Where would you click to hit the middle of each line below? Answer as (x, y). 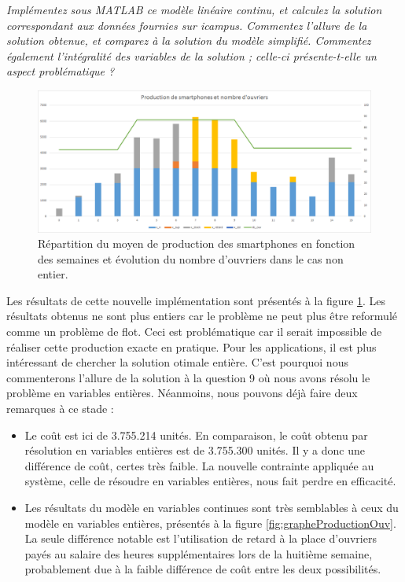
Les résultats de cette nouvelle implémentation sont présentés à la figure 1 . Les (196, 300)
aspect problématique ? (61, 71)
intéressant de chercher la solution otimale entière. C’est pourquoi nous (177, 362)
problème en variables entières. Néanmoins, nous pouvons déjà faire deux (182, 393)
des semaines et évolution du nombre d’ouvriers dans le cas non (191, 258)
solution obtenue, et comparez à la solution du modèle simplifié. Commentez (189, 41)
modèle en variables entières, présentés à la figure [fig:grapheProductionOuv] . (210, 523)
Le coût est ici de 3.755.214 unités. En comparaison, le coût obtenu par (196, 435)
